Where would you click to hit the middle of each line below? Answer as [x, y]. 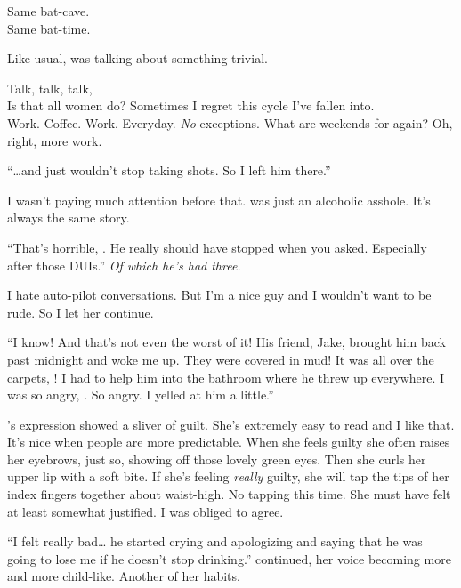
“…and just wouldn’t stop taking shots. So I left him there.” [169, 170]
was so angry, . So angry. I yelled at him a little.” [141, 395]
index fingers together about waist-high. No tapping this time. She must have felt [229, 494]
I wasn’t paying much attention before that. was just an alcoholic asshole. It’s [219, 200]
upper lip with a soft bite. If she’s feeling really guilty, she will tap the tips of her [228, 476]
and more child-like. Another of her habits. [124, 576]
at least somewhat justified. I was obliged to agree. [146, 511]
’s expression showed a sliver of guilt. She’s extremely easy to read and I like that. [231, 424]
